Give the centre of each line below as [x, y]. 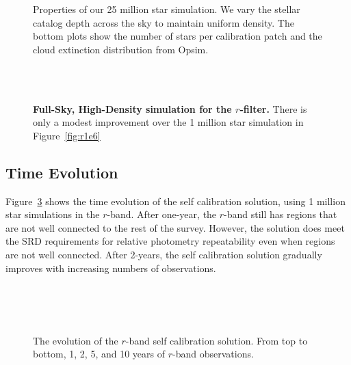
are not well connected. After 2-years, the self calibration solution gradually [164, 254]
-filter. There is [273, 108]
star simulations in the [53, 214]
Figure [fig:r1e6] [67, 135]
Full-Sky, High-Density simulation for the [132, 108]
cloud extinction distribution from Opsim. [121, 49]
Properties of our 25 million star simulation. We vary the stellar [167, 9]
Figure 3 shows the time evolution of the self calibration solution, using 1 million [175, 201]
